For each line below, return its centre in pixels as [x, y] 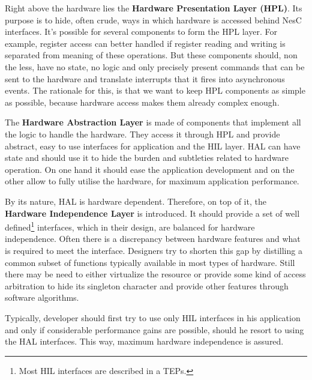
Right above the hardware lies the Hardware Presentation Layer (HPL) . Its [154, 8]
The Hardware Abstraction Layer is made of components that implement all [153, 122]
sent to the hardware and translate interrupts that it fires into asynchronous [145, 78]
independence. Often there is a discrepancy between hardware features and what [153, 239]
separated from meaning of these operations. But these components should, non [151, 55]
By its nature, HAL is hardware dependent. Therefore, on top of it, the [136, 201]
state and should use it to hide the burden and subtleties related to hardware [147, 158]
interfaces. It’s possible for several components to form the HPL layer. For [141, 32]
